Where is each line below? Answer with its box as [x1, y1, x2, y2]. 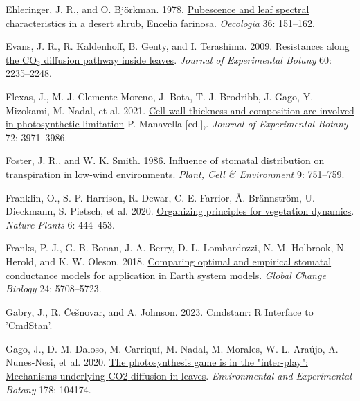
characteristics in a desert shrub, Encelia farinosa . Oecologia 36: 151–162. [6, 15, 315, 30]
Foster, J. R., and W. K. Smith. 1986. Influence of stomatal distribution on [6, 153, 325, 168]
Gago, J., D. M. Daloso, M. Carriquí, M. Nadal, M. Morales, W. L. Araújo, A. [6, 341, 339, 355]
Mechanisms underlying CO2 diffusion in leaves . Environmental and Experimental [6, 368, 352, 383]
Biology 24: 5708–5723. [6, 281, 102, 296]
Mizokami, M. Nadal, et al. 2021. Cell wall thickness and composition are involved [6, 103, 354, 117]
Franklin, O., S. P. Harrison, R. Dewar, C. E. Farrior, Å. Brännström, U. [6, 190, 315, 204]
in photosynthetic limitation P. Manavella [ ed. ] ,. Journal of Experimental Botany [6, 116, 348, 131]
